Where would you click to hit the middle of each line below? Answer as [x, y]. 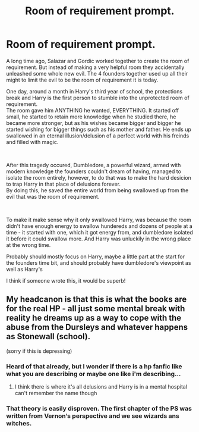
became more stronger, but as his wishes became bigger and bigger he [94, 123]
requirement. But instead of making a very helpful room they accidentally [95, 67]
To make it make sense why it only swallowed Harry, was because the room [99, 220]
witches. [19, 423]
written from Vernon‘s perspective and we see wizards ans [93, 416]
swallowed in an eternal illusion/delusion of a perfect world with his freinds [98, 136]
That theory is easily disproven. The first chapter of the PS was [99, 408]
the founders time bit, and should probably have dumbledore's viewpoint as [99, 262]
